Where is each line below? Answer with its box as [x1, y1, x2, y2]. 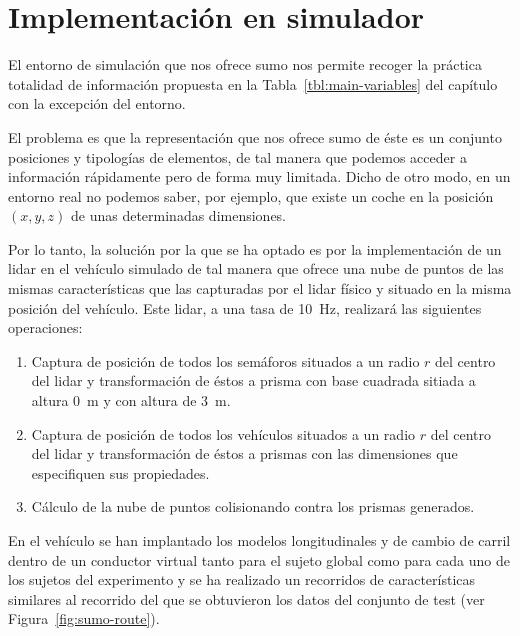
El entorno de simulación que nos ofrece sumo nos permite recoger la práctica [8, 54, 482, 75]
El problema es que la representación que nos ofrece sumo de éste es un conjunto [8, 126, 502, 147]
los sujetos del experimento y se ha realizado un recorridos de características [8, 569, 476, 590]
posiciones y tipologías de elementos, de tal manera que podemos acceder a [8, 146, 467, 167]
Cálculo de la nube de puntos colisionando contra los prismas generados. [31, 496, 475, 517]
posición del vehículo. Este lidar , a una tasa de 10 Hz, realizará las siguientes [8, 297, 482, 318]
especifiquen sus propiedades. [31, 462, 210, 483]
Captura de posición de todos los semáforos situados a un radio [31, 350, 420, 371]
